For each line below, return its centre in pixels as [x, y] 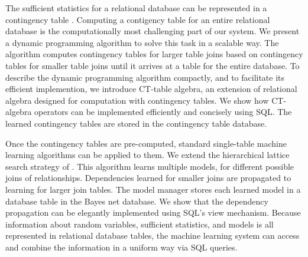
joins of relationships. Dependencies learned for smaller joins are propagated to [148, 178]
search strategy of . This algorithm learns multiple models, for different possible [150, 166]
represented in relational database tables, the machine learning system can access [153, 235]
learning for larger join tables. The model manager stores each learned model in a [153, 189]
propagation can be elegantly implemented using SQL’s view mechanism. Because [153, 212]
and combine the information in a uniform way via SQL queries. [121, 247]
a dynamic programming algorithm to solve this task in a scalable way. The [142, 42]
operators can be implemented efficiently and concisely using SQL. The [163, 112]
